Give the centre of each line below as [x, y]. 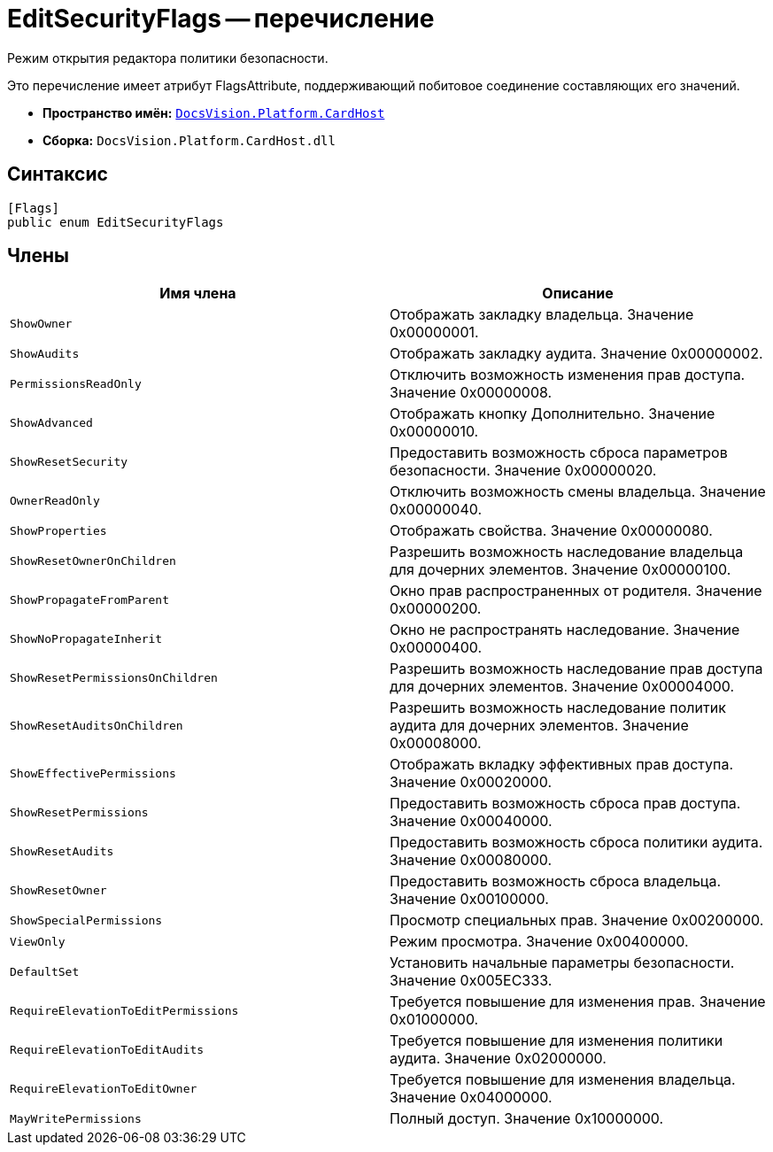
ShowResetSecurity [69, 461]
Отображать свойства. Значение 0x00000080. [551, 531]
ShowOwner [41, 323]
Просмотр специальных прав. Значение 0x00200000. [577, 920]
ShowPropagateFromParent [90, 599]
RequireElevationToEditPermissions [124, 1010]
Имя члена [198, 294]
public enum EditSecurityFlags [116, 222]
